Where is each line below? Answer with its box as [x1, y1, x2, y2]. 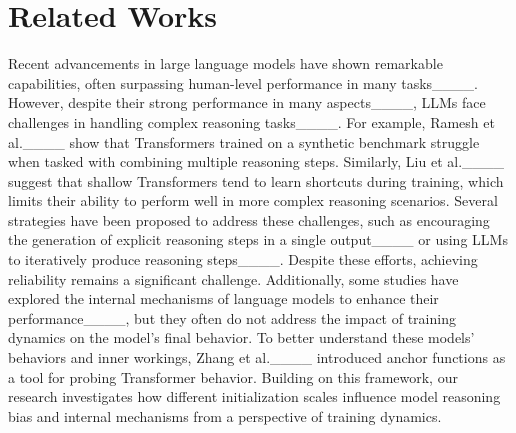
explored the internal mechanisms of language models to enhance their [8, 288, 439, 309]
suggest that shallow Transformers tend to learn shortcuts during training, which [8, 170, 504, 191]
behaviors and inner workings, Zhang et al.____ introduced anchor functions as [8, 347, 506, 368]
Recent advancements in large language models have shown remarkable [8, 53, 443, 74]
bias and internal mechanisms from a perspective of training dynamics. [8, 405, 442, 426]
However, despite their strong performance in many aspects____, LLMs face [8, 92, 486, 113]
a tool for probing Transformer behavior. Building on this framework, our [8, 366, 458, 387]
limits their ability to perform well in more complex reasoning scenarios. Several [8, 190, 498, 211]
